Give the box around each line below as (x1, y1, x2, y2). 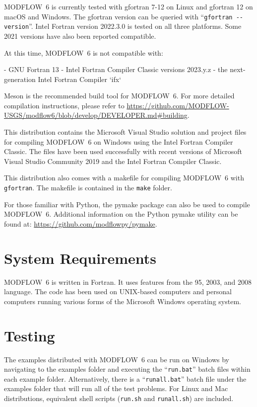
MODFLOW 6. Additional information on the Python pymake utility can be (4, 209, 238, 219)
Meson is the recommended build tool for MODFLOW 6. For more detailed (4, 90, 235, 101)
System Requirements (4, 247, 156, 268)
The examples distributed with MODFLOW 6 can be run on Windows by (4, 354, 229, 364)
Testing (4, 325, 55, 345)
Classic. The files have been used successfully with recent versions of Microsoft (4, 146, 242, 157)
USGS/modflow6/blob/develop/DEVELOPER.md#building (4, 110, 188, 120)
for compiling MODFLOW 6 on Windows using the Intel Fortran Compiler (4, 136, 233, 147)
